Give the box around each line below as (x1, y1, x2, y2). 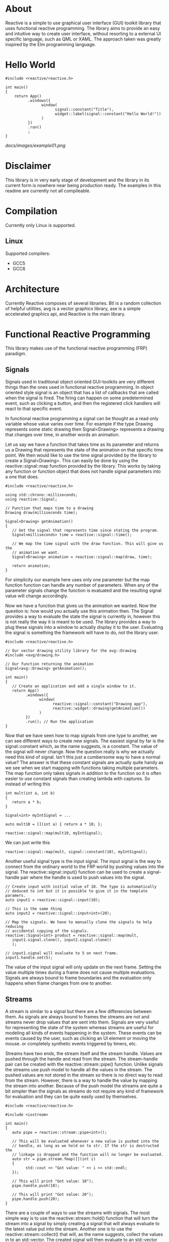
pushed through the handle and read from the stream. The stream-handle (5, 1056, 158, 1062)
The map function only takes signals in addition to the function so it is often (5, 770, 161, 776)
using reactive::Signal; (5, 497, 58, 502)
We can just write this (5, 840, 50, 846)
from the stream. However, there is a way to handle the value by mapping (5, 1077, 157, 1083)
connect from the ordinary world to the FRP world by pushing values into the (5, 863, 164, 870)
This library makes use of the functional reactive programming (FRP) (5, 345, 148, 351)
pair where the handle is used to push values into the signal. (20, 875, 145, 881)
